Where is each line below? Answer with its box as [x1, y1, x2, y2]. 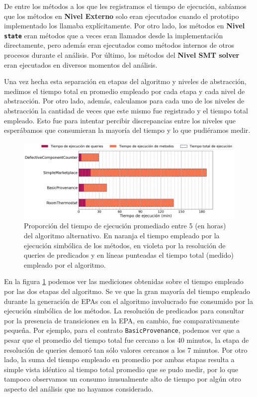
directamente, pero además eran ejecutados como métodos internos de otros [4, 40, 234, 50]
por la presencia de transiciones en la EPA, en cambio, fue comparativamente [4, 315, 240, 325]
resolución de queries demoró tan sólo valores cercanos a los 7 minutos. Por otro [4, 344, 248, 355]
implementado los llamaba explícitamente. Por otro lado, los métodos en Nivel [4, 20, 245, 31]
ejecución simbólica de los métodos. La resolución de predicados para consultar [4, 305, 245, 316]
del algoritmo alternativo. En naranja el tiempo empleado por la [24, 230, 220, 240]
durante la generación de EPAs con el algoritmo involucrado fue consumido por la [4, 296, 253, 306]
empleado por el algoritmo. [24, 259, 106, 270]
